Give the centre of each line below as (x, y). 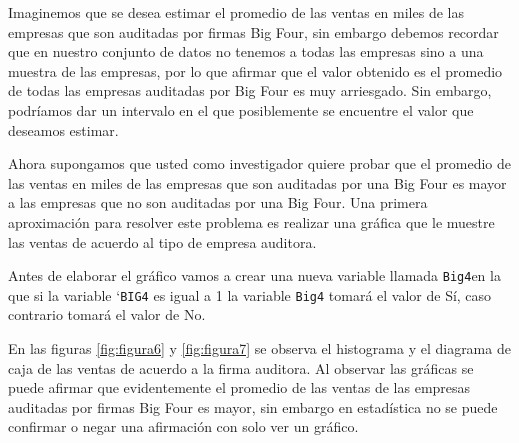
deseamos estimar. (63, 129)
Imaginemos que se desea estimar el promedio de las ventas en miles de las (236, 12)
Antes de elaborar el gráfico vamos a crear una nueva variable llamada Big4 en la (254, 275)
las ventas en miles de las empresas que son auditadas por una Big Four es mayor (257, 182)
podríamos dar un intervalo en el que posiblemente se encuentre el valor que (241, 109)
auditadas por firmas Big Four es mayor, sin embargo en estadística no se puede (253, 406)
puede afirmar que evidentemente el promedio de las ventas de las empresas (239, 387)
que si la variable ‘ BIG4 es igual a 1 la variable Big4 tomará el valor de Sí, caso (250, 294)
